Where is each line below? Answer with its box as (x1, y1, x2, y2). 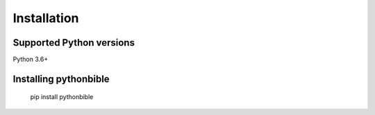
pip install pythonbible (30, 93, 94, 101)
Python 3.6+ (12, 55, 49, 64)
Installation (12, 10, 79, 26)
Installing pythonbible (12, 73, 110, 85)
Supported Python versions (12, 37, 135, 48)
